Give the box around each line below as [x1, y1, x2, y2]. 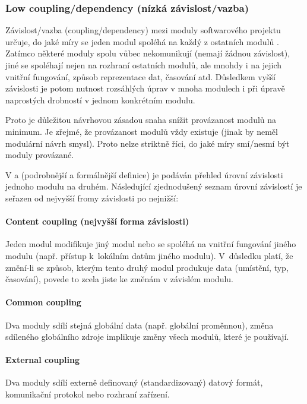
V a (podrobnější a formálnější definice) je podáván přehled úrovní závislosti [5, 168, 283, 181]
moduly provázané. [5, 149, 74, 161]
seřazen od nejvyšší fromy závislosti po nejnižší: [5, 191, 179, 204]
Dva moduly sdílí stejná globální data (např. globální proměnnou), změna [5, 318, 274, 331]
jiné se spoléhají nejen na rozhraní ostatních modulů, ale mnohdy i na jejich [5, 59, 282, 71]
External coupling [5, 353, 80, 366]
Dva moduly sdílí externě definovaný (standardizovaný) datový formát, [5, 376, 263, 389]
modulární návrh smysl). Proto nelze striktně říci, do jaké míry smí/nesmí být [5, 137, 290, 149]
